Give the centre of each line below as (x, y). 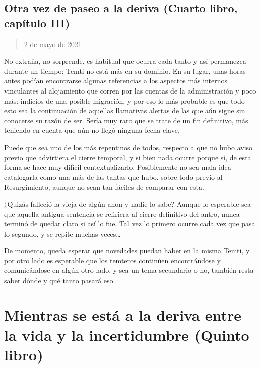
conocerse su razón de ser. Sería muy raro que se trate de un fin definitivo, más (126, 120)
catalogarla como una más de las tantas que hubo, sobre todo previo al (113, 177)
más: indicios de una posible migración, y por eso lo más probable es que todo (124, 100)
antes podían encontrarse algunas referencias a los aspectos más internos (116, 81)
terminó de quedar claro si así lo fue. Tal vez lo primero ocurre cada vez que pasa (130, 224)
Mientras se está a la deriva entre (123, 315)
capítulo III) (37, 22)
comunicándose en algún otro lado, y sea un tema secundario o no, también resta (129, 270)
